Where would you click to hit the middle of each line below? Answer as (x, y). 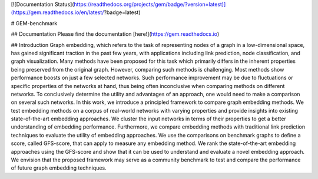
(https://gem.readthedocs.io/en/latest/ (57, 12)
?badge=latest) (122, 12)
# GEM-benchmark (34, 23)
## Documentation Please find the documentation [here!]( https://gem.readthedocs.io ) (115, 34)
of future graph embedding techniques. (59, 168)
